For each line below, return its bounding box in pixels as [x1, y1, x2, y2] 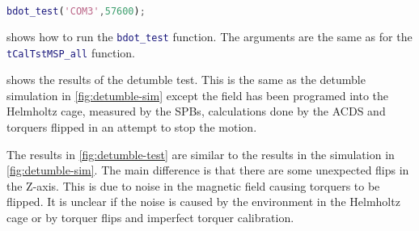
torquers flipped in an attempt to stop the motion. [6, 118, 257, 135]
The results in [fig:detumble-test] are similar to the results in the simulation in [6, 145, 395, 162]
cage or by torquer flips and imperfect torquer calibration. [6, 208, 294, 225]
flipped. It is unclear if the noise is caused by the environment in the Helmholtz [6, 193, 400, 210]
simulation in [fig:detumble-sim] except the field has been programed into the [6, 86, 389, 103]
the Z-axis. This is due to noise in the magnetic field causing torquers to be [6, 177, 380, 194]
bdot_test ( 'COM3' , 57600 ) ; [6, 6, 146, 17]
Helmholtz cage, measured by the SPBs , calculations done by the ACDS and [6, 103, 386, 120]
